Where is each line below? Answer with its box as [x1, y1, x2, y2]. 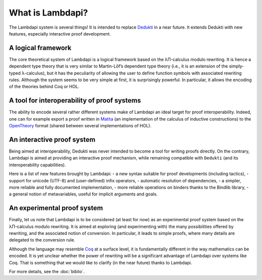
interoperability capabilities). [9, 162, 66, 168]
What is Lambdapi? [9, 7, 88, 18]
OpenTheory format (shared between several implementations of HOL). [9, 123, 151, 129]
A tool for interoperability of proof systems [9, 96, 141, 105]
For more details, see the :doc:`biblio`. [9, 268, 85, 274]
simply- [229, 63, 245, 69]
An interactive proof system [9, 135, 96, 143]
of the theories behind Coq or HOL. [9, 84, 80, 89]
